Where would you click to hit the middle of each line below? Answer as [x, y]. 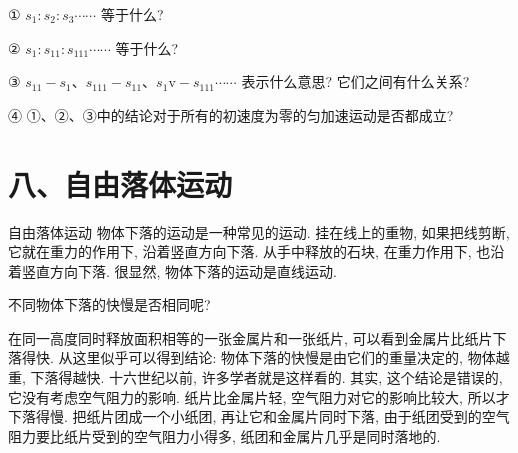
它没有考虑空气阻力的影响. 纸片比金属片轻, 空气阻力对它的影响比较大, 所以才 [259, 396]
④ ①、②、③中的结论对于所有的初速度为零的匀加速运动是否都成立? [231, 114]
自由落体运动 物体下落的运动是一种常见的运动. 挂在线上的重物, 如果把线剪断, [259, 231]
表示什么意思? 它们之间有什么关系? [355, 81]
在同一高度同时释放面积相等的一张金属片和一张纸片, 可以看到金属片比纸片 [250, 337]
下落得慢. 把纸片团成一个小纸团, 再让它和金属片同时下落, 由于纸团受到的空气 [259, 416]
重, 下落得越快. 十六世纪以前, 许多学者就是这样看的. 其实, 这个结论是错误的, [255, 377]
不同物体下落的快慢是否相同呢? [109, 304]
